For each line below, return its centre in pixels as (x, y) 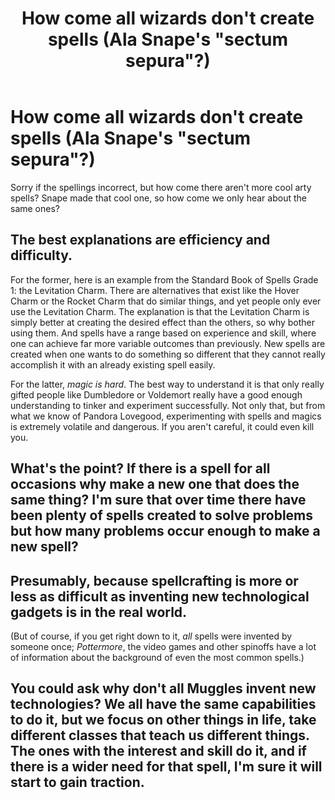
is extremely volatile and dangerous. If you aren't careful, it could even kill (162, 426)
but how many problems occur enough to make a (165, 531)
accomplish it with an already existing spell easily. (113, 364)
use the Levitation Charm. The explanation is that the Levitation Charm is (160, 311)
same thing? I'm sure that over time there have (158, 500)
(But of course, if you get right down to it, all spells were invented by (151, 636)
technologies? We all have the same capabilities (163, 704)
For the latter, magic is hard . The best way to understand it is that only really (167, 384)
